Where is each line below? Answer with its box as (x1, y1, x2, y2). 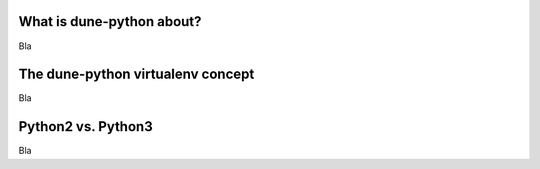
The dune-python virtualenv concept (18, 66, 255, 83)
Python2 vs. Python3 (18, 118, 154, 135)
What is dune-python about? (18, 13, 202, 30)
